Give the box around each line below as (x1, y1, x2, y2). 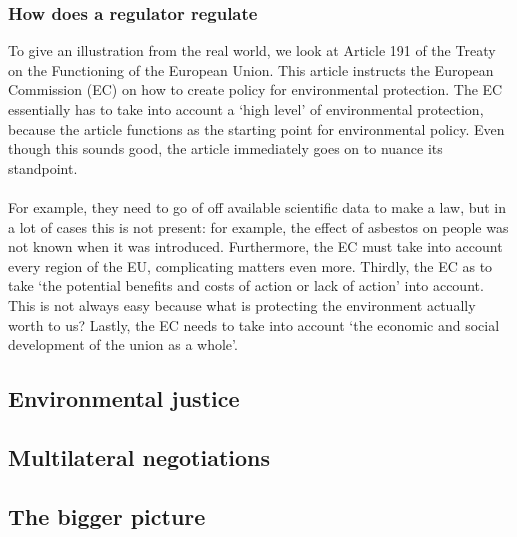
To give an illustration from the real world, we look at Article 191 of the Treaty (8, 40, 496, 61)
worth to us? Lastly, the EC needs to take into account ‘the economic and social (8, 314, 500, 335)
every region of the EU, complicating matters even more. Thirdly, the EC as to (8, 255, 493, 276)
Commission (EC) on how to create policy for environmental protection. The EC (8, 79, 503, 100)
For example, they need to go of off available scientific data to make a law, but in (8, 196, 507, 217)
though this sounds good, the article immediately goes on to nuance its (8, 138, 443, 159)
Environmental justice (8, 383, 240, 414)
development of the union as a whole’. (8, 334, 238, 355)
